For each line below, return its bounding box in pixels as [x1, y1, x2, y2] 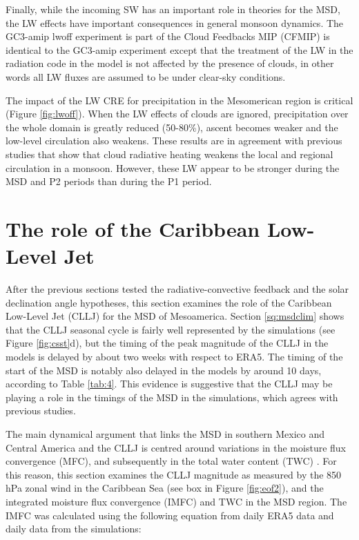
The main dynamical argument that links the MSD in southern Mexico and [6, 426, 325, 441]
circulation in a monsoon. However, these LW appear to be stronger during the [6, 160, 340, 175]
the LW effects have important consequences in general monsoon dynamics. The [6, 15, 344, 30]
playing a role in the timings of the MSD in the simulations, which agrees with [6, 389, 338, 404]
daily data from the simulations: [6, 521, 142, 536]
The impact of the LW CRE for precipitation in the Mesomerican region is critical [6, 93, 353, 107]
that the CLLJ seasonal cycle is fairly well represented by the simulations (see [6, 322, 336, 336]
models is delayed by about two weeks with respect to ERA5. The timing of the [6, 349, 343, 363]
